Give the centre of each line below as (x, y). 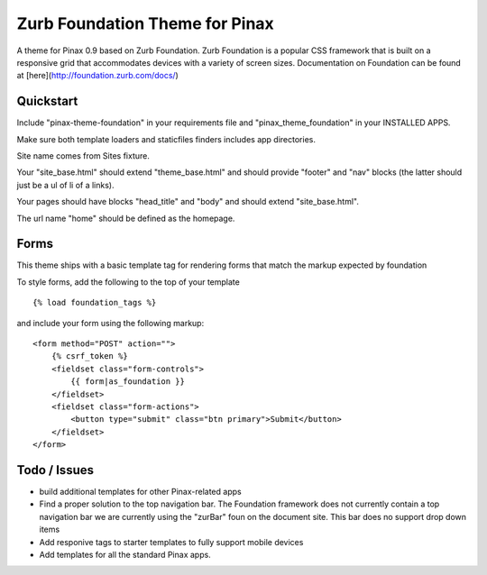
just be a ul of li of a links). (65, 185)
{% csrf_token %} (89, 356)
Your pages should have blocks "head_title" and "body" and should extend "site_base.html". (188, 202)
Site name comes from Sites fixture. (83, 156)
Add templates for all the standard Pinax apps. (125, 555)
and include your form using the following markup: (110, 323)
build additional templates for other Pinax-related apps (141, 492)
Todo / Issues (55, 470)
